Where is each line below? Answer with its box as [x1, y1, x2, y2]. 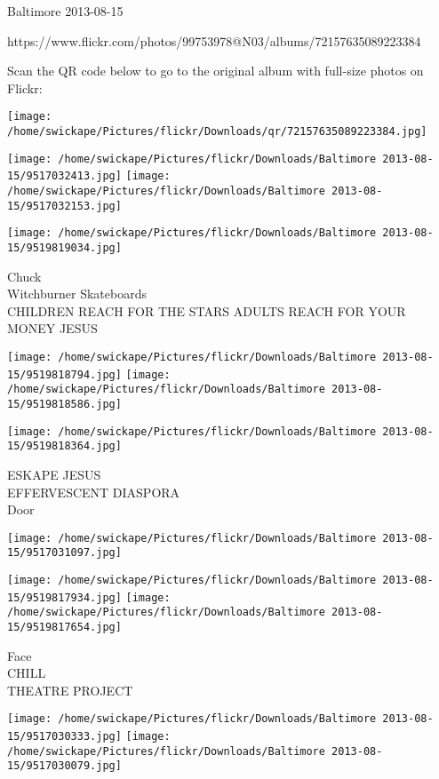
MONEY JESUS [7, 319, 98, 338]
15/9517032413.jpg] [7, 170, 122, 183]
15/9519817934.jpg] [7, 591, 122, 604]
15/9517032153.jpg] [7, 199, 122, 212]
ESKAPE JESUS [7, 465, 101, 483]
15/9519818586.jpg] [7, 397, 122, 410]
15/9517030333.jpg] [7, 730, 122, 743]
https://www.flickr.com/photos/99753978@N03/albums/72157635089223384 [7, 31, 421, 50]
